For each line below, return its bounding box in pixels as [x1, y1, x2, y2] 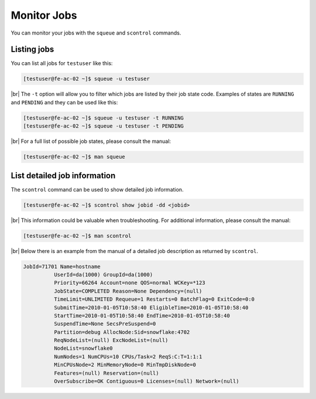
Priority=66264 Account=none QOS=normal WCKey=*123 [53, 279, 205, 287]
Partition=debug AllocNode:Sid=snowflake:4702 [53, 329, 190, 335]
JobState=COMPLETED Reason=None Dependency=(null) [53, 288, 202, 294]
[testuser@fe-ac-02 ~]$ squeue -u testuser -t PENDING [23, 123, 184, 129]
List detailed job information [11, 170, 116, 180]
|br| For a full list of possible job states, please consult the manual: [11, 138, 171, 145]
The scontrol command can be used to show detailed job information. [11, 186, 184, 193]
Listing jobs [11, 45, 54, 54]
